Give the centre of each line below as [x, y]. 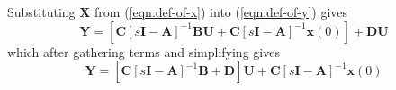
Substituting [41, 12]
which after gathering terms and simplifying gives [144, 51]
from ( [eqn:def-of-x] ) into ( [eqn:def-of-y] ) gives [221, 12]
